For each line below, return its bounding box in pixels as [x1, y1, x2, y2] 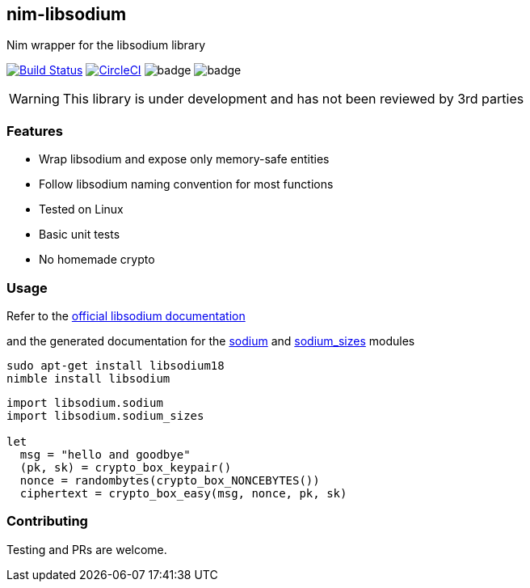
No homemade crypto [39, 252, 155, 267]
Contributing [6, 513, 88, 530]
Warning [9, 91, 60, 108]
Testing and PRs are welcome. [6, 542, 167, 556]
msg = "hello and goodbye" [19, 447, 191, 461]
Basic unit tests [39, 227, 120, 242]
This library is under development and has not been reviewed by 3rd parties [62, 91, 524, 108]
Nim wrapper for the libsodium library [6, 38, 205, 53]
